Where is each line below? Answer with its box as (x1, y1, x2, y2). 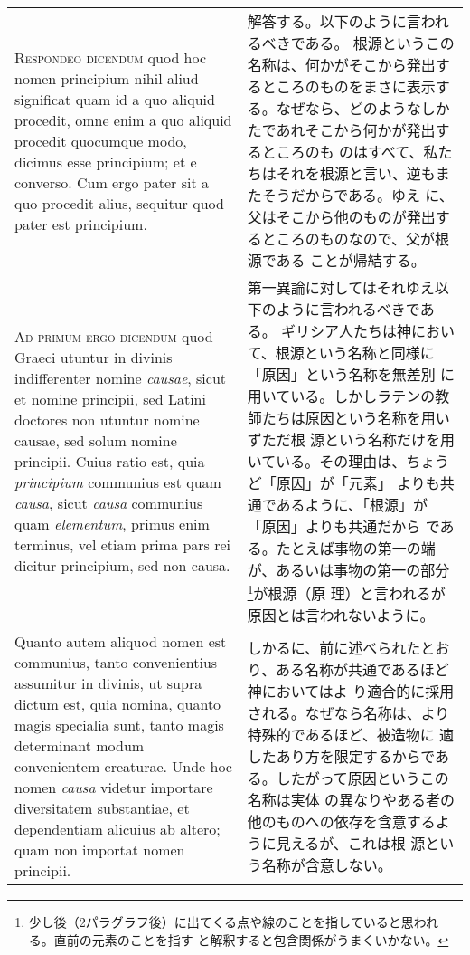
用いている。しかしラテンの (247, 386, 436, 406)
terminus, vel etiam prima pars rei (14, 534, 231, 556)
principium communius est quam (14, 472, 221, 493)
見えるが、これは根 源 (276, 833, 426, 855)
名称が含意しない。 (261, 855, 392, 876)
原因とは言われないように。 (247, 605, 435, 626)
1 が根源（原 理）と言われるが (247, 580, 446, 605)
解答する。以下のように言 (247, 11, 421, 32)
